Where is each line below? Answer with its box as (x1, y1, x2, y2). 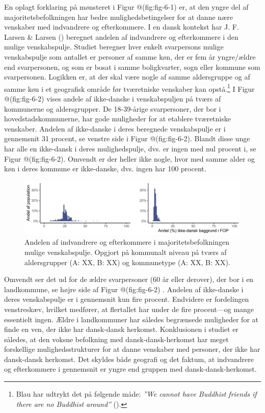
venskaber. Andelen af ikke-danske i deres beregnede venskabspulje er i (4, 123, 226, 134)
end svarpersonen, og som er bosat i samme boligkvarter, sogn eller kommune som (4, 61, 260, 72)
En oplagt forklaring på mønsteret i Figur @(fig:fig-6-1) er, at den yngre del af (4, 2, 249, 12)
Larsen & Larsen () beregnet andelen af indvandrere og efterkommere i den (4, 31, 238, 42)
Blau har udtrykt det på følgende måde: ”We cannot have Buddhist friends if (16, 389, 257, 399)
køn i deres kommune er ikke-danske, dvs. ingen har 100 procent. (4, 163, 206, 174)
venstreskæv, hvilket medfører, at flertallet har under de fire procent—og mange (4, 303, 254, 314)
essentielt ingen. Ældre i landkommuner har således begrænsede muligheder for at (4, 314, 258, 324)
